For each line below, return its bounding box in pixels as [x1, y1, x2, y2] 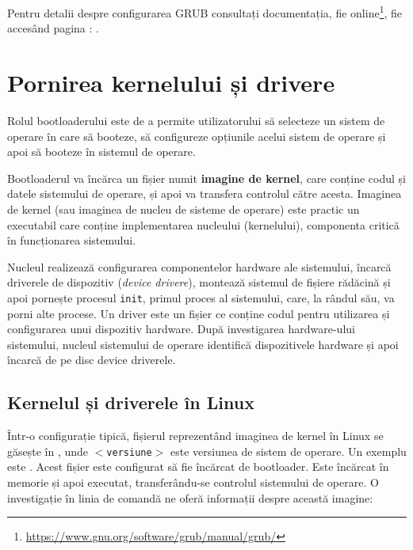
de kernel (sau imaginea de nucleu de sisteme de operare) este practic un [7, 200, 360, 217]
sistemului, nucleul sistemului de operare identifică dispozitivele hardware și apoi [7, 336, 399, 352]
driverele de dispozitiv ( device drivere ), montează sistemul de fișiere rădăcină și [7, 274, 391, 290]
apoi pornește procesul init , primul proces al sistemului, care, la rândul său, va [7, 289, 395, 305]
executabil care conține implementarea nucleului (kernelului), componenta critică [7, 216, 400, 233]
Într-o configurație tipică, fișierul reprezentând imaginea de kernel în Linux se [7, 427, 384, 444]
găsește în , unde [7, 442, 89, 459]
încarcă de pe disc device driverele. [7, 351, 176, 368]
